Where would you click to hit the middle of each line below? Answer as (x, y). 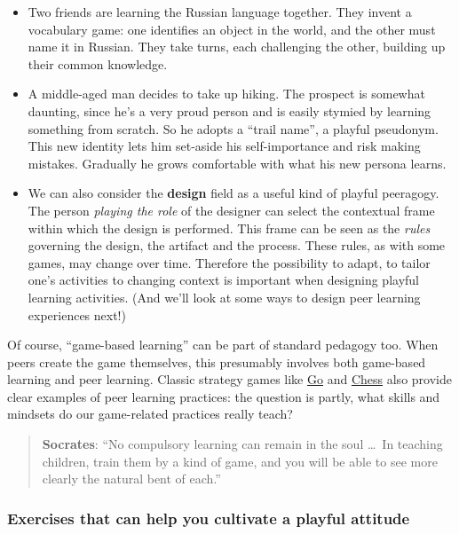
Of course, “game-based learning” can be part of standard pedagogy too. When (223, 345)
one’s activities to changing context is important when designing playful (223, 280)
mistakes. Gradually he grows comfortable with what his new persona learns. (237, 163)
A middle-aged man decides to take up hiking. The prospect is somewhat (226, 94)
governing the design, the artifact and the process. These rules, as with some (237, 245)
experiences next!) (77, 314)
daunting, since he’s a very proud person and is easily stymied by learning (229, 110)
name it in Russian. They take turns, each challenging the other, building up (237, 47)
